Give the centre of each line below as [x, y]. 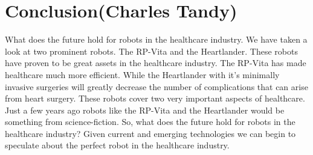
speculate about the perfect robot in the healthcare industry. [117, 145]
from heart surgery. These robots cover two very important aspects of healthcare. [155, 98]
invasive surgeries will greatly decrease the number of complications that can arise [156, 86]
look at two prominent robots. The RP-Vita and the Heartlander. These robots [151, 51]
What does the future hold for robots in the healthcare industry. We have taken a [156, 39]
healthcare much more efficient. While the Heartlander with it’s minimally [142, 74]
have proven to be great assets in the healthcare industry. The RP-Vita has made [156, 63]
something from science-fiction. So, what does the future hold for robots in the [150, 122]
